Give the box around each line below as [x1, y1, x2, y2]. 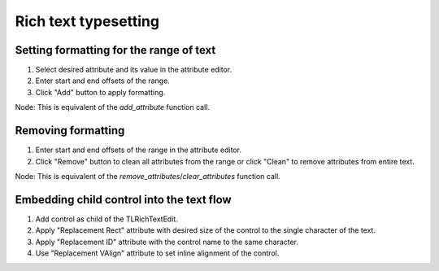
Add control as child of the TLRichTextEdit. [35, 214, 178, 224]
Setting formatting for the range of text [15, 43, 216, 57]
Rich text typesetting [15, 12, 160, 30]
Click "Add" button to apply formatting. [35, 87, 166, 97]
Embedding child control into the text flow [15, 192, 232, 207]
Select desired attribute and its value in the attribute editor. [35, 65, 233, 75]
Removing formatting [15, 124, 125, 138]
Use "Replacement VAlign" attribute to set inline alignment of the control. [35, 248, 280, 258]
